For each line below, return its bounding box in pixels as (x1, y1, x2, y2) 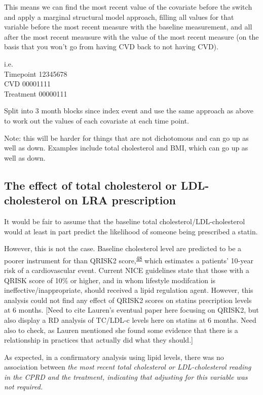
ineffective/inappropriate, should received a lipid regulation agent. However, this (4, 285, 253, 295)
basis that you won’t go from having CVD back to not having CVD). (4, 41, 218, 52)
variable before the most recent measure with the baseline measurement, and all (4, 21, 252, 32)
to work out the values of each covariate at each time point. (4, 115, 189, 126)
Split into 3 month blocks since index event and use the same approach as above (4, 105, 253, 116)
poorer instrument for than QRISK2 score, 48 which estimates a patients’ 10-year (4, 253, 253, 265)
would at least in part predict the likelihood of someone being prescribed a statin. (4, 226, 258, 236)
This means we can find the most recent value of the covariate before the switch (4, 2, 252, 12)
